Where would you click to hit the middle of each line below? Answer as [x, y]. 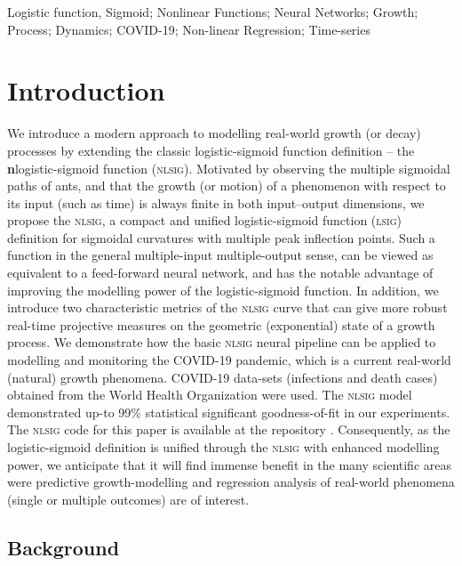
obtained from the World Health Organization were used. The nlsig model [210, 395]
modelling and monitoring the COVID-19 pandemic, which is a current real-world [229, 360]
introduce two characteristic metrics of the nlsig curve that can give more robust [227, 307]
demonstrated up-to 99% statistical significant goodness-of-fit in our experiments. [229, 412]
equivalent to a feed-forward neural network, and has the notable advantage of [220, 273]
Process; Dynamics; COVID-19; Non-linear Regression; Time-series [189, 29]
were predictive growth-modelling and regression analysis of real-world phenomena [231, 482]
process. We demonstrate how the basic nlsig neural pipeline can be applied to [222, 342]
